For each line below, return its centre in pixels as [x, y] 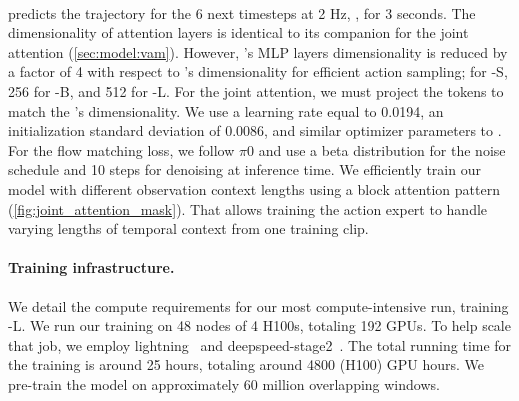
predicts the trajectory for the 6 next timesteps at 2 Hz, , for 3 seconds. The [242, 12]
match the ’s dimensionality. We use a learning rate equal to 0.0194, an [226, 110]
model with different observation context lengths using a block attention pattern [254, 188]
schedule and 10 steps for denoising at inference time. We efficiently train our [244, 169]
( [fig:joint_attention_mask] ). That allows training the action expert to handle [248, 208]
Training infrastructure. [91, 267]
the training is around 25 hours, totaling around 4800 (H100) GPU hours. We [246, 364]
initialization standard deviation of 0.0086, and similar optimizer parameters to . [255, 130]
